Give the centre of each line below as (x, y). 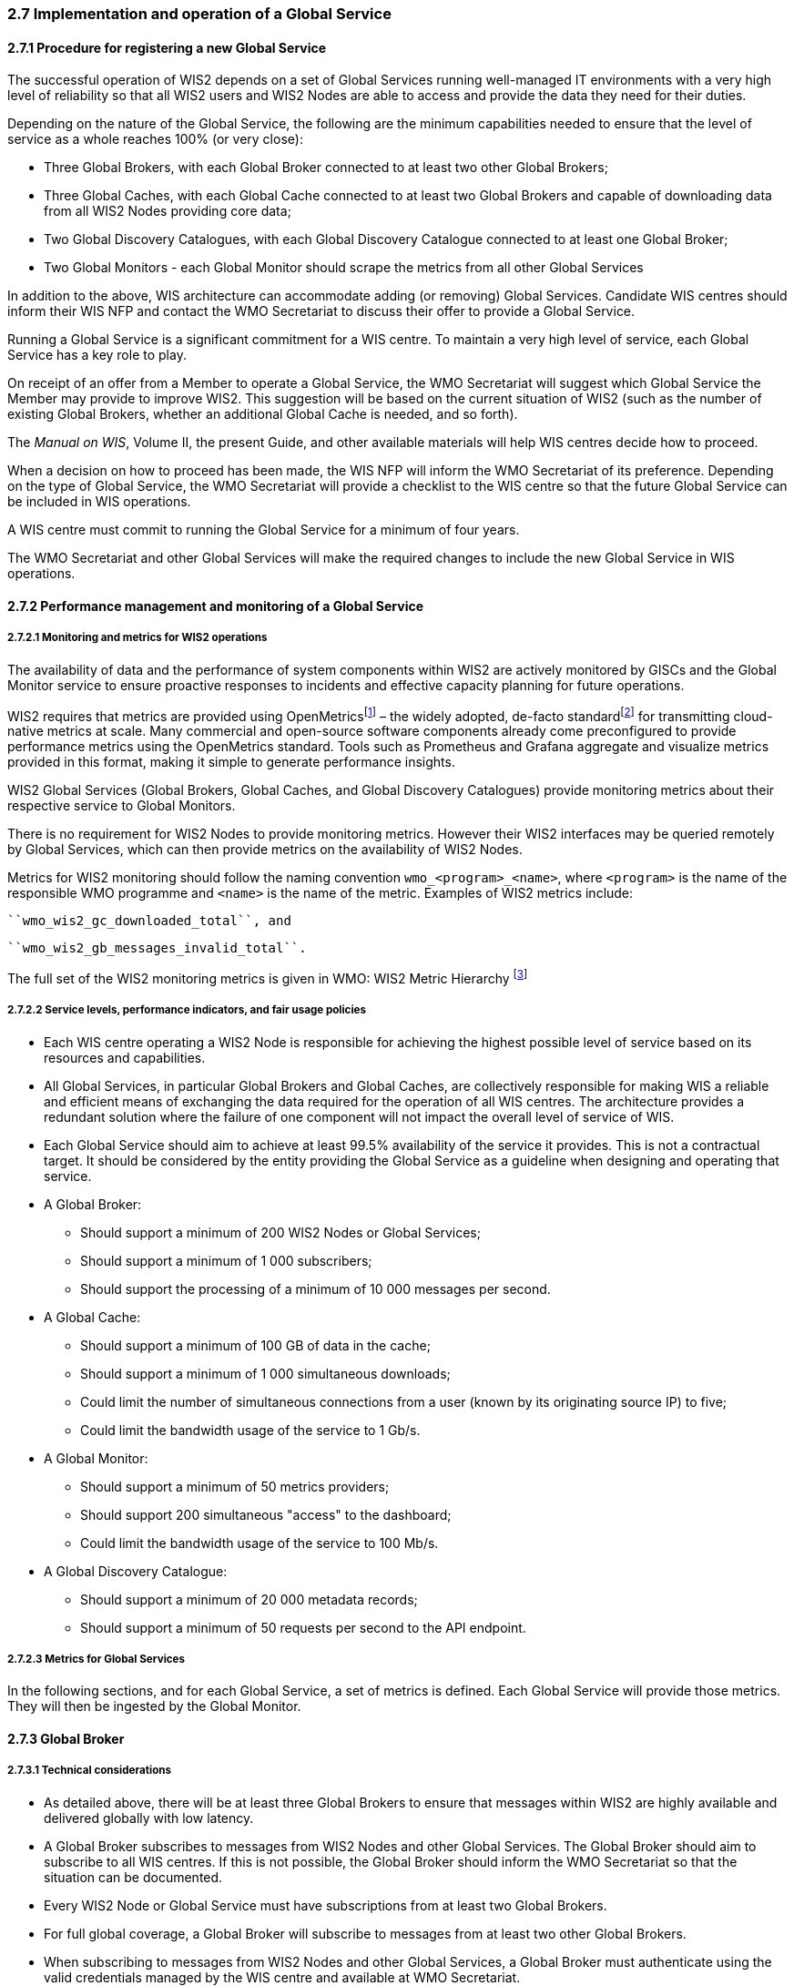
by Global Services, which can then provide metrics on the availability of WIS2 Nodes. (265, 850)
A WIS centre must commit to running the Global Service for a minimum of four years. (264, 530)
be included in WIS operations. (99, 502)
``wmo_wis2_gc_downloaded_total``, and (149, 921)
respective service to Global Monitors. (122, 806)
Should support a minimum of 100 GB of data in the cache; (255, 1345)
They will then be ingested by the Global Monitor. (154, 1706)
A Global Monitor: (96, 1458)
